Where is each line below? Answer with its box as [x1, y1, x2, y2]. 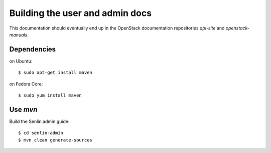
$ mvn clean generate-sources [18, 137, 93, 142]
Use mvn [9, 105, 38, 113]
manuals [9, 31, 28, 37]
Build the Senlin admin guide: [9, 118, 70, 124]
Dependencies [9, 45, 56, 53]
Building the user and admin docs [9, 7, 152, 18]
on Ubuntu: [9, 58, 33, 64]
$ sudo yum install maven [18, 92, 82, 98]
